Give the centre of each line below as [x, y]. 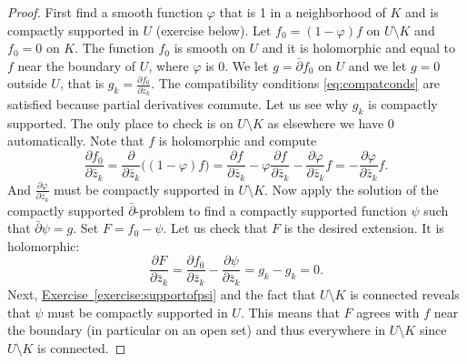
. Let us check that [215, 228]
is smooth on [209, 48]
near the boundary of [77, 65]
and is [422, 12]
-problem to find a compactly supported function [271, 210]
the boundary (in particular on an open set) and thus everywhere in [197, 330]
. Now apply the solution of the [352, 189]
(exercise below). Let [214, 30]
